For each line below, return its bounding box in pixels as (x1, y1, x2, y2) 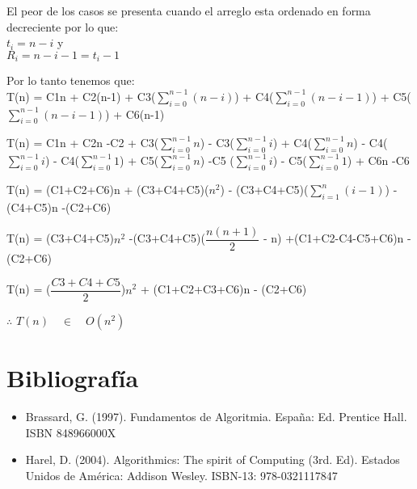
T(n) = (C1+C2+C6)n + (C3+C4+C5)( (6, 181, 209, 198)
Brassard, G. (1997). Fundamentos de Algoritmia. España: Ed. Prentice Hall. (25, 408, 407, 425)
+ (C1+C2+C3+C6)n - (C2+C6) (140, 280, 307, 297)
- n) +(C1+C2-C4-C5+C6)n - (263, 230, 411, 247)
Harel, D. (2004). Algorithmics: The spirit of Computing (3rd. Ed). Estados (25, 451, 400, 468)
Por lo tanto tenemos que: (6, 72, 135, 89)
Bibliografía (6, 361, 139, 394)
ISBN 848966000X (25, 424, 116, 441)
